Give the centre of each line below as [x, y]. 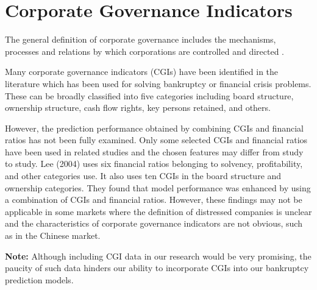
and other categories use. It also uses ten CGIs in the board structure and [143, 176]
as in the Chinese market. [53, 235]
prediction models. [39, 279]
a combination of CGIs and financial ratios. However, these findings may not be [154, 200]
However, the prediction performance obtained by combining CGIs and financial [154, 128]
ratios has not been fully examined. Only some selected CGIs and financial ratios [156, 140]
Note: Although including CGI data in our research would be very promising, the [158, 256]
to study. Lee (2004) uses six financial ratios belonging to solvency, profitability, [154, 164]
